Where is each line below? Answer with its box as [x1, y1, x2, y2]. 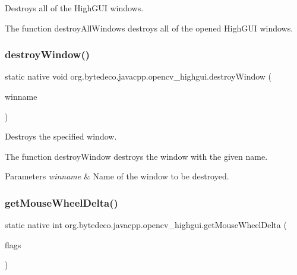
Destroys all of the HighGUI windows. [5, 2, 144, 14]
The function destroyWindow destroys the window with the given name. [5, 150, 268, 162]
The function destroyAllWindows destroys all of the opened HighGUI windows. [5, 21, 293, 34]
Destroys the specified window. [5, 130, 117, 143]
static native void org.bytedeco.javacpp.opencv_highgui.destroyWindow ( [5, 70, 272, 83]
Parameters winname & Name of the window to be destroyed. [5, 170, 229, 182]
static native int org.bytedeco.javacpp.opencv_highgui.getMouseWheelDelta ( [5, 219, 287, 231]
